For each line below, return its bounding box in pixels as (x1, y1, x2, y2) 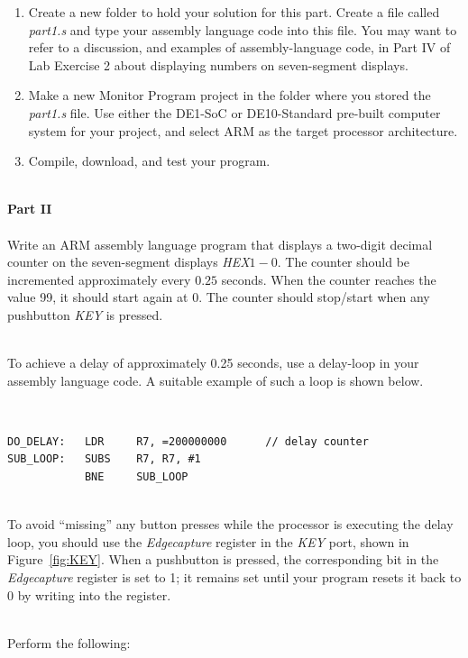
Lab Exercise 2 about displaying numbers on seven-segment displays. (28, 55, 408, 74)
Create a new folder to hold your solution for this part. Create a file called (28, 3, 440, 21)
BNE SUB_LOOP (84, 471, 188, 484)
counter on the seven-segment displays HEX (7, 252, 250, 271)
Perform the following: (7, 633, 131, 652)
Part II (7, 199, 52, 218)
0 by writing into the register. (7, 585, 171, 604)
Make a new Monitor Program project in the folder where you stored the (28, 86, 431, 105)
